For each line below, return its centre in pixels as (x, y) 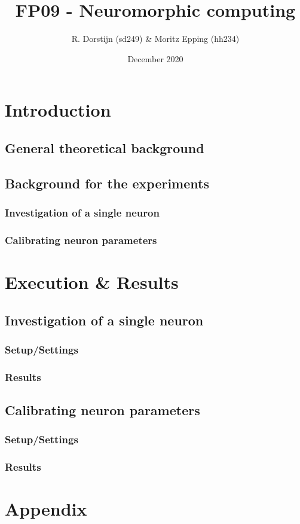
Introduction (58, 110)
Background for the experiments (107, 183)
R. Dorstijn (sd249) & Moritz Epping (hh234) (155, 39)
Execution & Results (92, 281)
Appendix (46, 509)
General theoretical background (105, 147)
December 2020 (155, 58)
